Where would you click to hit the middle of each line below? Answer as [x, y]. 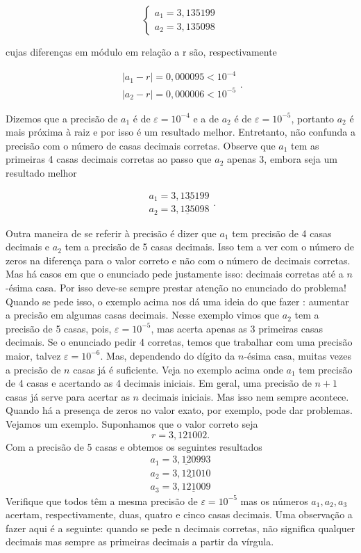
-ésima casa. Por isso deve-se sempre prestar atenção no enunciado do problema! [176, 287]
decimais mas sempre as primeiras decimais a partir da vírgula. [140, 542]
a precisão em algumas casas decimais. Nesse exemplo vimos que [143, 315]
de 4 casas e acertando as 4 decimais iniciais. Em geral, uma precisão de [159, 383]
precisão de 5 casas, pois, [59, 328]
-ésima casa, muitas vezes [298, 355]
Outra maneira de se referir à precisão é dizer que [111, 233]
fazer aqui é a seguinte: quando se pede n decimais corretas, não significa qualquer [180, 528]
